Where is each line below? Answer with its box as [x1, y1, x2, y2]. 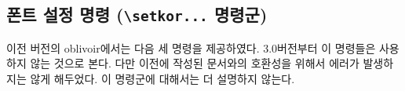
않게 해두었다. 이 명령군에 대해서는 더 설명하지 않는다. [30, 70, 295, 86]
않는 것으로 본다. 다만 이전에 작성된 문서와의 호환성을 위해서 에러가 [30, 55, 359, 71]
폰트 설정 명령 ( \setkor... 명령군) [6, 2, 268, 27]
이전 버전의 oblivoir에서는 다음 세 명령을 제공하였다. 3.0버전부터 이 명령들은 [6, 39, 376, 56]
